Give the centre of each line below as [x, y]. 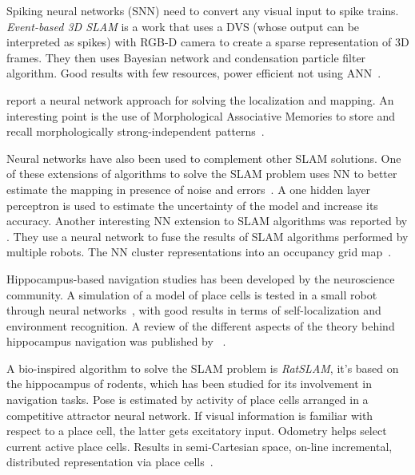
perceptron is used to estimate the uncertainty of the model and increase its [192, 205]
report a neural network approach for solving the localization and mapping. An [200, 99]
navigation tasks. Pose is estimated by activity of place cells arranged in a [188, 400]
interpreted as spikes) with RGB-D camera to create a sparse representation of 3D [208, 42]
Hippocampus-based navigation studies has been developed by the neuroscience [201, 278]
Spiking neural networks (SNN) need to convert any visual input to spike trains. [203, 10]
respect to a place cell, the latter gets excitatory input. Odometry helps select [197, 431]
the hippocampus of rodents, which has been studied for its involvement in [190, 384]
